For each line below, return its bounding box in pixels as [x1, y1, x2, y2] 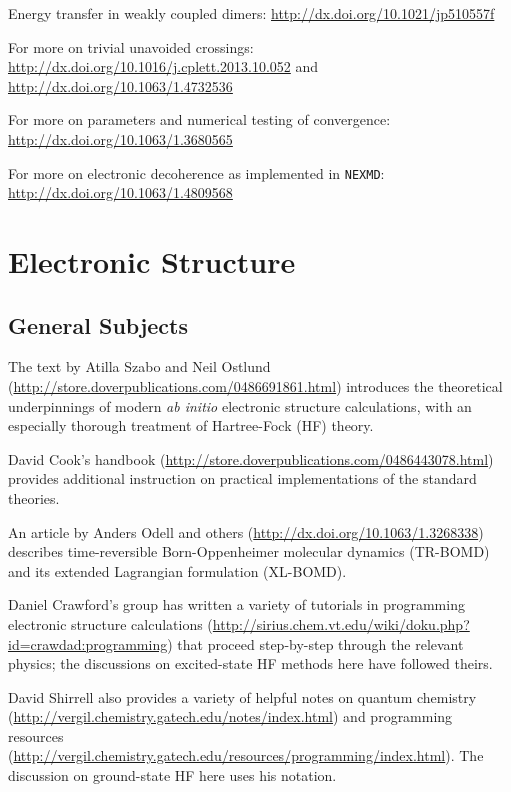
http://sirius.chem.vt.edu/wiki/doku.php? [212, 613, 470, 634]
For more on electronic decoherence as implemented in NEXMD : [8, 162, 385, 183]
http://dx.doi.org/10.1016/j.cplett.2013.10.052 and [8, 56, 319, 77]
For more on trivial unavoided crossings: [8, 36, 254, 57]
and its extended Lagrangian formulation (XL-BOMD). [8, 560, 347, 581]
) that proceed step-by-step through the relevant [167, 633, 464, 654]
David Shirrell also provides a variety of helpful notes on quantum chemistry [8, 686, 477, 707]
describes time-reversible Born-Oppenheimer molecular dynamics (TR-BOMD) [8, 541, 490, 562]
